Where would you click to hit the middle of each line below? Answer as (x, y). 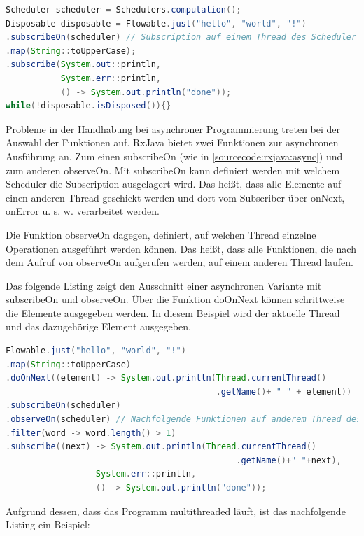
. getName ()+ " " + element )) (284, 392)
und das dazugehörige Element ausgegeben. (98, 326)
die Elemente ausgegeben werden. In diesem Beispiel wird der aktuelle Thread (173, 312)
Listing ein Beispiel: (48, 524)
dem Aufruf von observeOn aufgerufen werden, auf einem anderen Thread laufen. (180, 262)
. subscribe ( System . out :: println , (84, 65)
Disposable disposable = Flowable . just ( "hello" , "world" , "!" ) (156, 23)
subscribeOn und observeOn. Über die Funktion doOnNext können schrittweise (175, 299)
